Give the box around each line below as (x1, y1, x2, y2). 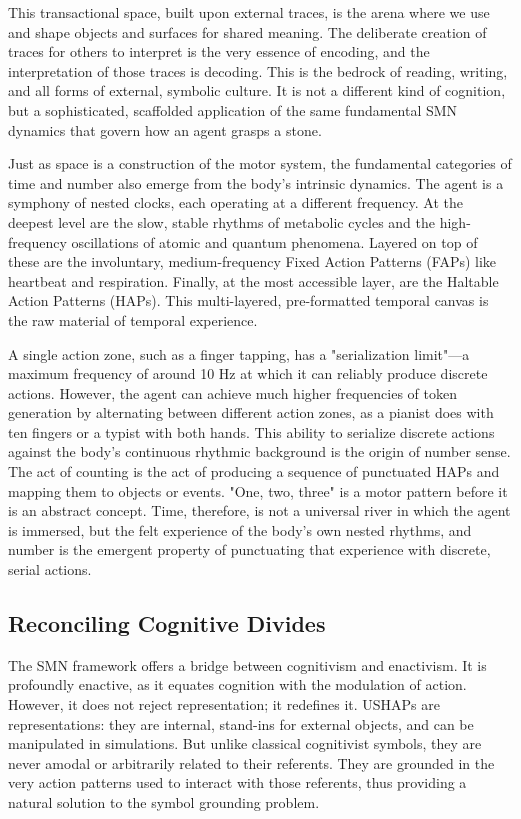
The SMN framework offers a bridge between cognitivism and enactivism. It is (8, 654, 487, 675)
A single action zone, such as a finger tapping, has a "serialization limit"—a (8, 343, 470, 364)
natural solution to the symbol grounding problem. (8, 791, 320, 812)
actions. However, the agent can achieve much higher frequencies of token (8, 382, 457, 403)
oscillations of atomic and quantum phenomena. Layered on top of (71, 231, 478, 252)
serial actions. (8, 559, 92, 580)
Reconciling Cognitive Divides (8, 608, 326, 639)
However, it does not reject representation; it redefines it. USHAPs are (8, 694, 440, 715)
